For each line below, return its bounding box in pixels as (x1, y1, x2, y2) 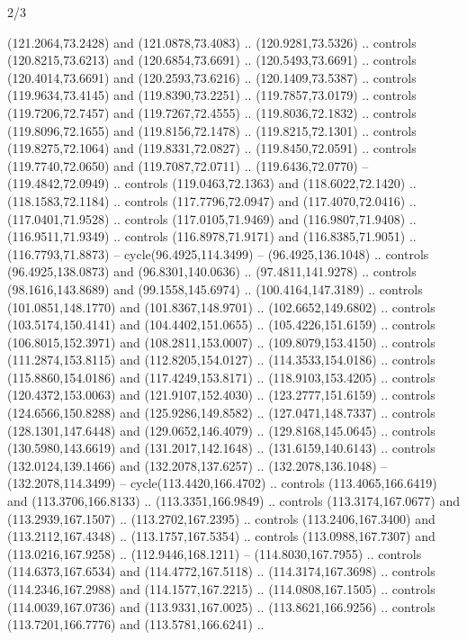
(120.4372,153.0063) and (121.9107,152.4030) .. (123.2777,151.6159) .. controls (7, 385, 436, 404)
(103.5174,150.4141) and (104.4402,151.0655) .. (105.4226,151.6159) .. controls (7, 315, 436, 334)
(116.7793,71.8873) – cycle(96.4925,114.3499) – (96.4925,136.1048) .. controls (7, 244, 429, 263)
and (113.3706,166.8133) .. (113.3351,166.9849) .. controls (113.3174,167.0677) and (7, 491, 460, 510)
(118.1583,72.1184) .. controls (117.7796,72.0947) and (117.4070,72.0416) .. (7, 191, 417, 210)
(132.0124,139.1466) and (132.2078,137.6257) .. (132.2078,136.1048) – (7, 455, 388, 474)
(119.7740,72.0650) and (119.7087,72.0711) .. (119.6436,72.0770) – (7, 156, 369, 175)
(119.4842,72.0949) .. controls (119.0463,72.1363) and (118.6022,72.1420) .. (7, 174, 417, 193)
